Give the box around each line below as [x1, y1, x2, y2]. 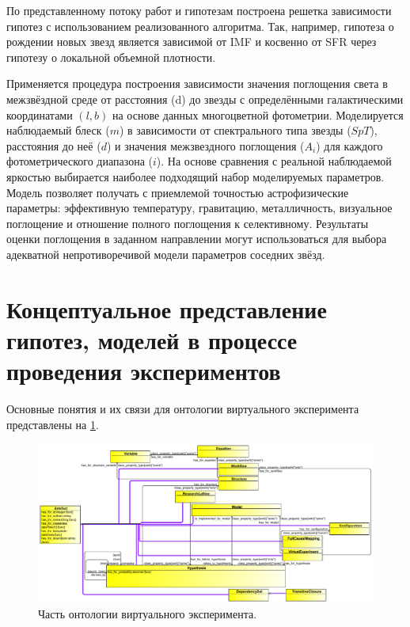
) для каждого [316, 137, 383, 154]
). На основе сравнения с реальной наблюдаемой [156, 153, 392, 169]
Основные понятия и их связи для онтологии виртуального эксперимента [6, 401, 359, 416]
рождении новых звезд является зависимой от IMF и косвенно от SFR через [6, 33, 377, 50]
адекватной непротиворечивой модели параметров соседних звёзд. [6, 245, 325, 262]
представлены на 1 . [6, 416, 99, 432]
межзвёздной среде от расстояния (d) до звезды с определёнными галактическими [6, 90, 404, 107]
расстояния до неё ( [6, 137, 101, 154]
